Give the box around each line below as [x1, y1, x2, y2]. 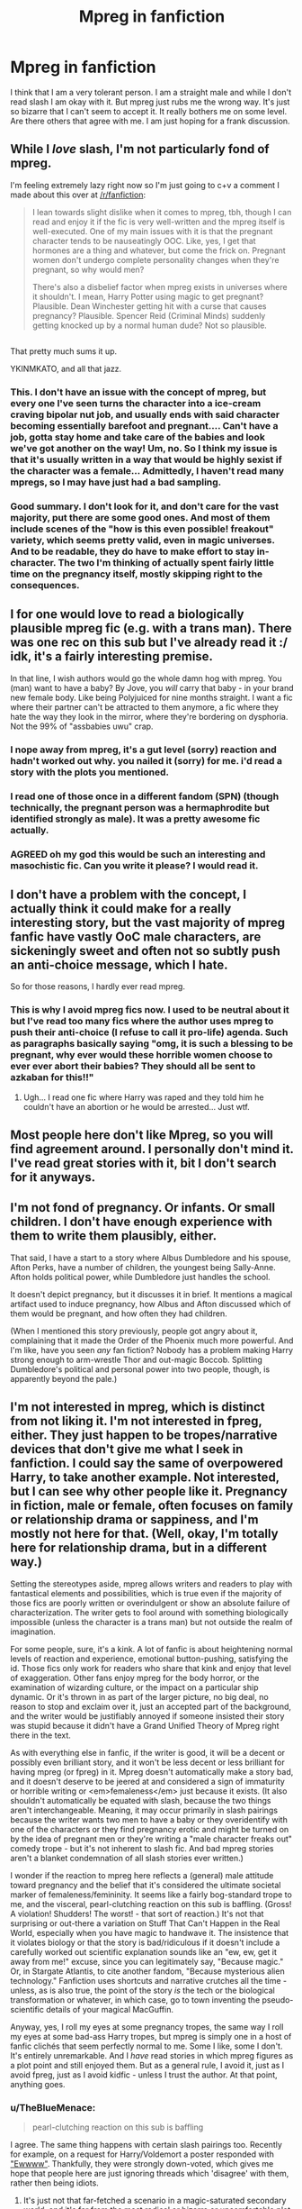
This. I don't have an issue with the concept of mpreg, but [10, 386, 267, 398]
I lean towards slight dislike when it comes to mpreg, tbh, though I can [31, 206, 292, 217]
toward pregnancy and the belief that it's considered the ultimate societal [10, 1879, 281, 1890]
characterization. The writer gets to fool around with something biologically [10, 1606, 289, 1618]
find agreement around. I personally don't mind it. [10, 1141, 294, 1157]
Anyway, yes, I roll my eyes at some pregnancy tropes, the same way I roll [10, 2021, 284, 2032]
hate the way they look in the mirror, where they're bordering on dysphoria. [10, 711, 289, 722]
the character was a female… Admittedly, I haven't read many [10, 465, 285, 477]
